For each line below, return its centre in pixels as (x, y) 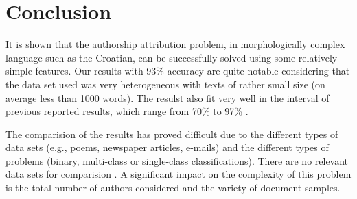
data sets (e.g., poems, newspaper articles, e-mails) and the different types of (167, 147)
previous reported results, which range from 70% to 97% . (127, 111)
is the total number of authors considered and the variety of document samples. (173, 188)
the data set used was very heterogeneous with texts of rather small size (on (165, 84)
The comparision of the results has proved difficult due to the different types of (172, 134)
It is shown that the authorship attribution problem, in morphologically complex (175, 44)
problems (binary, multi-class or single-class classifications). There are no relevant (177, 160)
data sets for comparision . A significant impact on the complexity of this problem (178, 174)
